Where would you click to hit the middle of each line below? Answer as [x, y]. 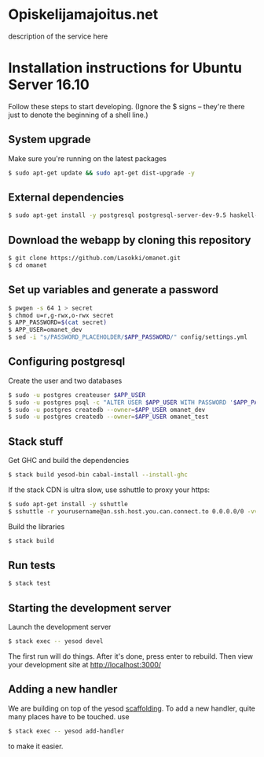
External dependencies [66, 197]
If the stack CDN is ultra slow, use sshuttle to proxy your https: [109, 490]
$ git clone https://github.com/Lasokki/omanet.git [94, 258]
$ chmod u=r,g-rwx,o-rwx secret [61, 315]
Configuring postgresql [67, 362]
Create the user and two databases [65, 380]
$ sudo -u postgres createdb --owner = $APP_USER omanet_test [109, 417]
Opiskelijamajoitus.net [83, 15]
